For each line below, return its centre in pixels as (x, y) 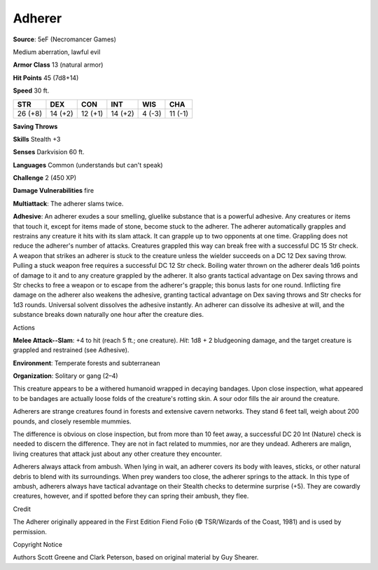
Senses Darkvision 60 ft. (49, 152)
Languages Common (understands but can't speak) (88, 165)
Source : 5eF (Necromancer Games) (65, 39)
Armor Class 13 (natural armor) (58, 65)
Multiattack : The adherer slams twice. (68, 203)
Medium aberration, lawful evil (57, 52)
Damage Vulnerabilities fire (54, 191)
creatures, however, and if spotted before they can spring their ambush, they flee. (131, 496)
